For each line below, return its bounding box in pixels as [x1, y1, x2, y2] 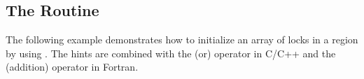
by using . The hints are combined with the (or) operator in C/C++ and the [6, 45, 336, 60]
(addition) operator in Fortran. [6, 59, 139, 74]
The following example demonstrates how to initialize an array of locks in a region [6, 32, 358, 47]
